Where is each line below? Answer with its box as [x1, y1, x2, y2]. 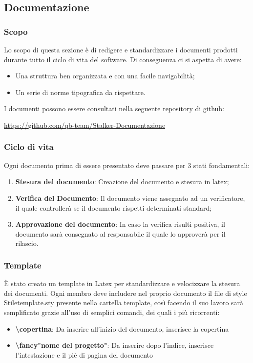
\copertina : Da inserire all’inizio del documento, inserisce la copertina [15, 323, 229, 334]
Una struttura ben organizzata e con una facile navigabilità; [15, 71, 195, 81]
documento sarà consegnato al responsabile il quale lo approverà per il [15, 228, 226, 239]
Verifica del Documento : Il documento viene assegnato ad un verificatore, [15, 193, 245, 203]
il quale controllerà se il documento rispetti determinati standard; [15, 202, 212, 213]
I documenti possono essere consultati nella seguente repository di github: [4, 103, 224, 114]
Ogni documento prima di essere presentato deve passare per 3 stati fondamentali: [4, 160, 250, 170]
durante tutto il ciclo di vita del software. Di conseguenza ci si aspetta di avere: [4, 54, 242, 64]
